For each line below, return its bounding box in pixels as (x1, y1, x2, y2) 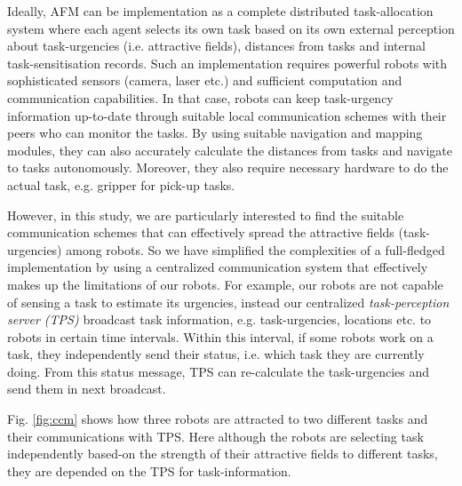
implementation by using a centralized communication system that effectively (7, 258, 428, 276)
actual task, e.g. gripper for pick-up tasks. (7, 175, 235, 194)
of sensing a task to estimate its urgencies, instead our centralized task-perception (7, 292, 450, 311)
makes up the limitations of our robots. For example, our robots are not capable (7, 275, 443, 293)
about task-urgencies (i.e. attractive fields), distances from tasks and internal (7, 36, 426, 55)
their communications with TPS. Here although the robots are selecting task (7, 426, 424, 445)
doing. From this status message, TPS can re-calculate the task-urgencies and (7, 362, 430, 380)
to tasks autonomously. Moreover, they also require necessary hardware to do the (7, 158, 449, 177)
